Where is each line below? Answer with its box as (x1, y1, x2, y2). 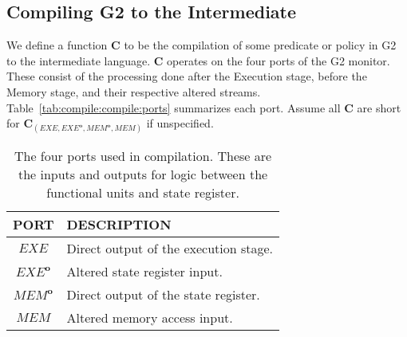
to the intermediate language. (6, 52, 151, 69)
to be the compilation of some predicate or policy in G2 (124, 37, 397, 53)
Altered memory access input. (66, 308, 233, 327)
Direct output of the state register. (66, 285, 260, 304)
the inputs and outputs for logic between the (18, 165, 268, 184)
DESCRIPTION (66, 215, 172, 234)
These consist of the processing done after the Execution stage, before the (6, 68, 367, 84)
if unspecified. (146, 115, 214, 131)
